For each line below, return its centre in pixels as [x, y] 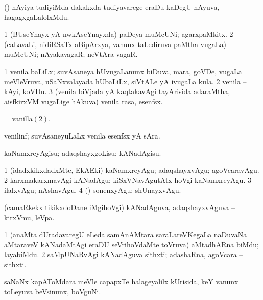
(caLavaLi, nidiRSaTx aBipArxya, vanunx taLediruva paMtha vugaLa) [115, 44]
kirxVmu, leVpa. [29, 217]
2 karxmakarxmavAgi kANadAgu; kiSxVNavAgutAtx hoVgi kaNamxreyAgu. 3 [128, 180]
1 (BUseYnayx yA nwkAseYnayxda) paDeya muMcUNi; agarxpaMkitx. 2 [119, 34]
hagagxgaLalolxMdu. [37, 17]
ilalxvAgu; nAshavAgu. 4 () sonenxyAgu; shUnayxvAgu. [93, 190]
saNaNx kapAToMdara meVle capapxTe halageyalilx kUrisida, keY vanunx [121, 281]
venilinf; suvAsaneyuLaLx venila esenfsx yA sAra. [82, 135]
